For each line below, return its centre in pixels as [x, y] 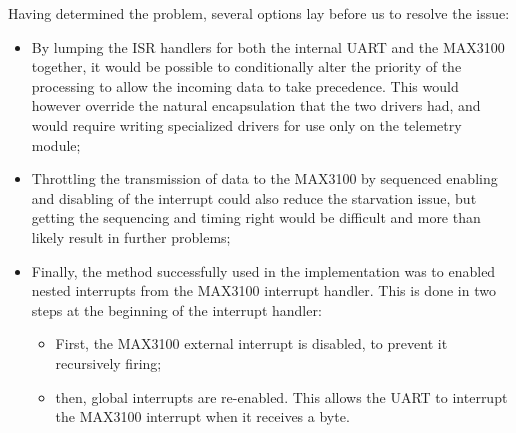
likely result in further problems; [131, 236]
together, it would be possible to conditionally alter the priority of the [246, 66]
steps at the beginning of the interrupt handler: [176, 309]
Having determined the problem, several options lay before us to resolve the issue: [259, 13]
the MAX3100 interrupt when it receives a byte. [202, 416]
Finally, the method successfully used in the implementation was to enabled [263, 270]
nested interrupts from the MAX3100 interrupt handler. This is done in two [263, 290]
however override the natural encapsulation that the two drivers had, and [256, 105]
